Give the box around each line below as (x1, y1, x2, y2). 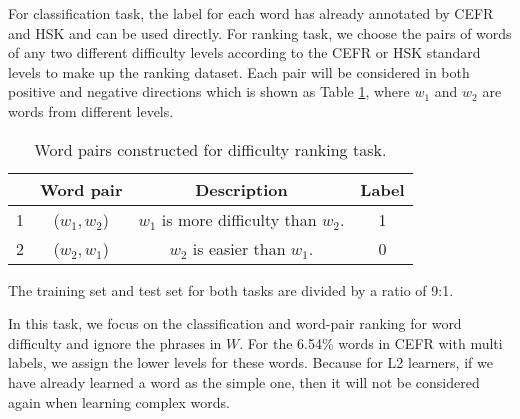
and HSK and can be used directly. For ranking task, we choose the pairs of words (8, 22, 512, 43)
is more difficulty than (161, 207, 317, 231)
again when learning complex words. (8, 391, 230, 412)
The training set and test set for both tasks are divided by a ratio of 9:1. (8, 279, 454, 300)
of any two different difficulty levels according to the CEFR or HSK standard (8, 42, 481, 63)
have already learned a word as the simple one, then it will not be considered (8, 371, 480, 392)
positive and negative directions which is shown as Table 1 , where (8, 81, 410, 102)
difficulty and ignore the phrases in (8, 332, 222, 353)
